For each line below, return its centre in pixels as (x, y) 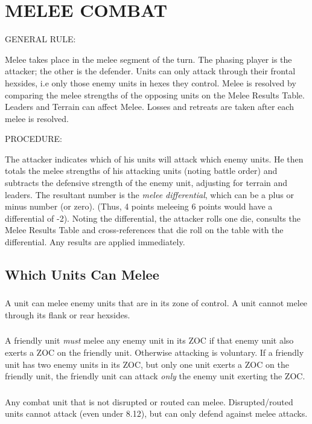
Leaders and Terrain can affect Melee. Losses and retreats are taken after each (149, 107)
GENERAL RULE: (40, 39)
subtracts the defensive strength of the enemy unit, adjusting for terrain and (146, 183)
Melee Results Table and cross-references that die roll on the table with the (144, 230)
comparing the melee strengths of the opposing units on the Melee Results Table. (155, 95)
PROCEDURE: (33, 139)
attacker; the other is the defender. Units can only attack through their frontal (150, 71)
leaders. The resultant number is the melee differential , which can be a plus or (149, 194)
